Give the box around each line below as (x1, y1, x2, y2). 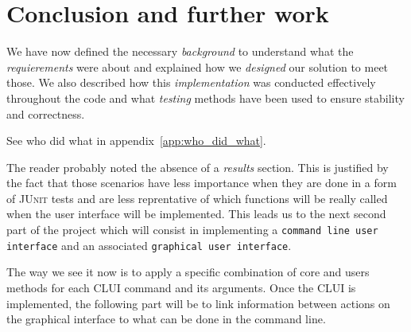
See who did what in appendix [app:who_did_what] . (6, 132, 266, 149)
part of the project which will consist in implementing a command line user (6, 221, 378, 238)
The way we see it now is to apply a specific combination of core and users (6, 264, 370, 280)
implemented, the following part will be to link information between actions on (6, 295, 390, 311)
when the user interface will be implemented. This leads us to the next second (6, 205, 386, 222)
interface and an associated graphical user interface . (6, 236, 292, 253)
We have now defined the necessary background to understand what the (6, 43, 354, 60)
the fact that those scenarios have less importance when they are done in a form (6, 174, 397, 191)
